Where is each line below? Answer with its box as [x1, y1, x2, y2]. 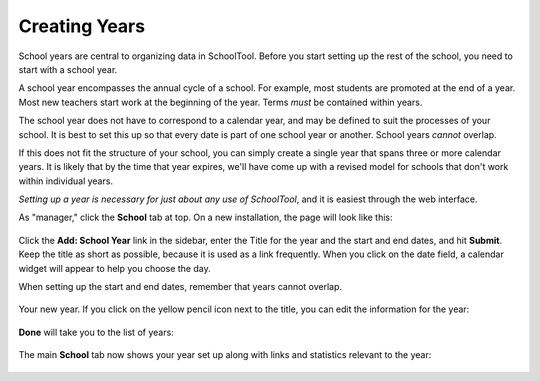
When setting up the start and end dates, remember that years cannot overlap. [18, 281, 343, 293]
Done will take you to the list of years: [18, 326, 174, 338]
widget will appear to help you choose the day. [18, 262, 211, 274]
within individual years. [18, 175, 114, 187]
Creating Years [18, 15, 145, 37]
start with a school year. [18, 63, 118, 75]
